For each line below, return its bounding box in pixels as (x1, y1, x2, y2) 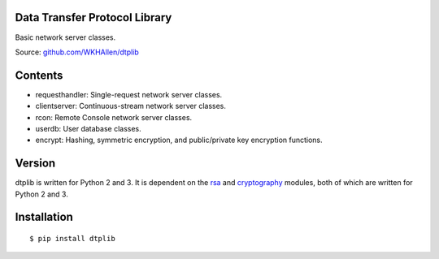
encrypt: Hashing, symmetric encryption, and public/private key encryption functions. (35, 135, 323, 145)
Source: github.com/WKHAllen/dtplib (15, 47, 140, 57)
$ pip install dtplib (29, 234, 115, 244)
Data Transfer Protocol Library (15, 11, 172, 24)
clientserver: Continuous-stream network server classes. (35, 101, 227, 111)
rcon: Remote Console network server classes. (35, 112, 193, 122)
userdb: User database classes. (35, 123, 141, 133)
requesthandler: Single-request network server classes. (35, 89, 223, 99)
